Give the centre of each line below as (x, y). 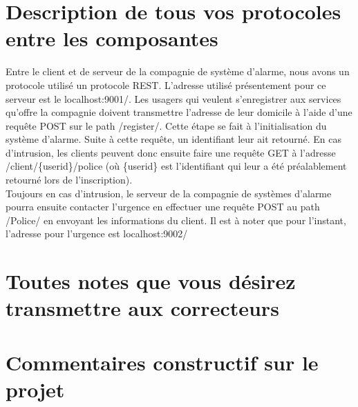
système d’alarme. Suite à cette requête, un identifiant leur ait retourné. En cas (173, 139)
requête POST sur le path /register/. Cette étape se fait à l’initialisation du (166, 125)
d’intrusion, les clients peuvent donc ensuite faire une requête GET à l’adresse (171, 152)
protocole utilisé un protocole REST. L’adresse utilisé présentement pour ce (166, 85)
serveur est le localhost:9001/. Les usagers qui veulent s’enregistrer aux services (173, 98)
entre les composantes (112, 38)
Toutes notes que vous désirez (151, 281)
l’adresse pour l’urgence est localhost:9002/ (97, 234)
